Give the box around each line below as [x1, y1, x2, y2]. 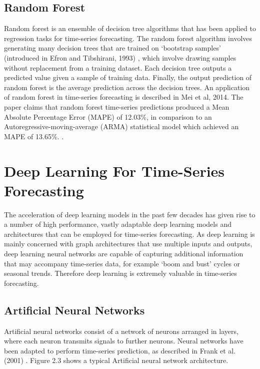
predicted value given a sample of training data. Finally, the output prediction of [4, 72, 252, 83]
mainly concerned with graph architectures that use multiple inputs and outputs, [4, 238, 252, 249]
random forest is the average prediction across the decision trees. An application [4, 82, 250, 92]
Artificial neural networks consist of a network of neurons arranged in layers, [4, 325, 238, 336]
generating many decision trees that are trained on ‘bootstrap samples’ [4, 43, 221, 53]
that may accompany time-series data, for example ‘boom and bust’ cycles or [4, 258, 240, 268]
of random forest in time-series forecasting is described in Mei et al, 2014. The [4, 92, 243, 102]
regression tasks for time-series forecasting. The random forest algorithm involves [4, 33, 252, 43]
